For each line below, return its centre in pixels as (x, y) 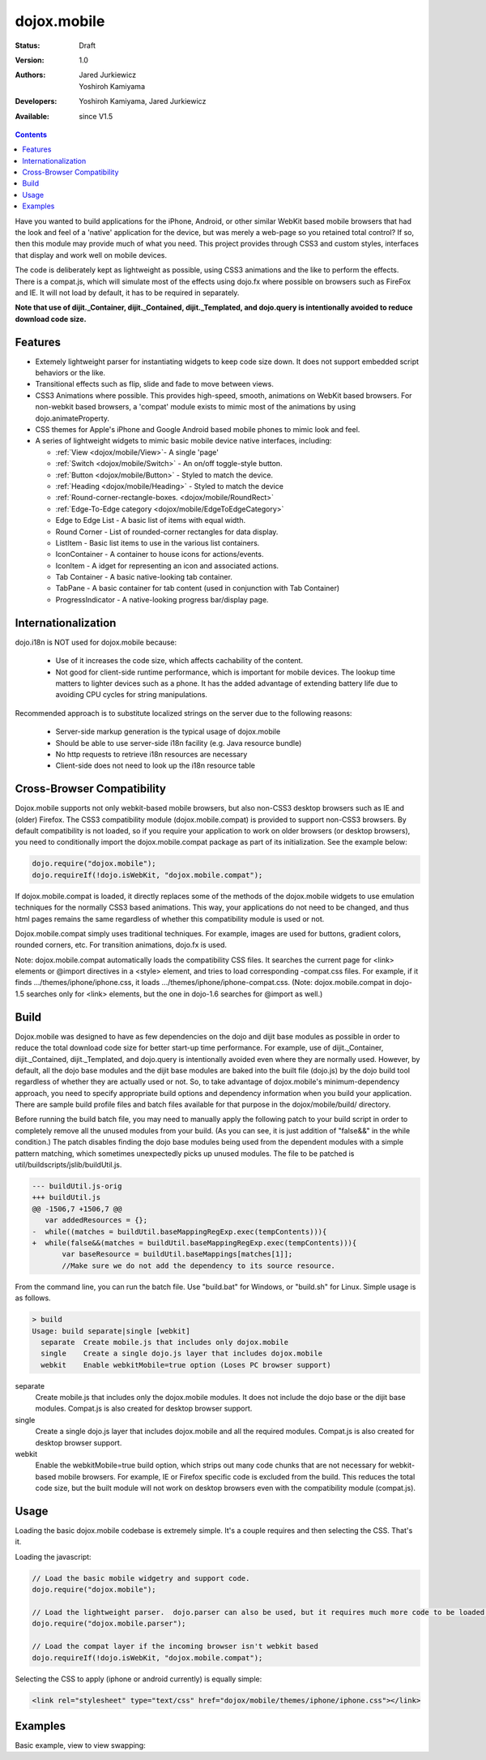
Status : (28, 45)
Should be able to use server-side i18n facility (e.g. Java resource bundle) (179, 743)
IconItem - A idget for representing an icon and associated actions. (167, 565)
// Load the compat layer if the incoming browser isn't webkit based (175, 1647)
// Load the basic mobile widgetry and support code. (141, 1578)
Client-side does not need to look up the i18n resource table (155, 765)
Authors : (30, 75)
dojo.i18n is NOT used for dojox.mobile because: (96, 642)
